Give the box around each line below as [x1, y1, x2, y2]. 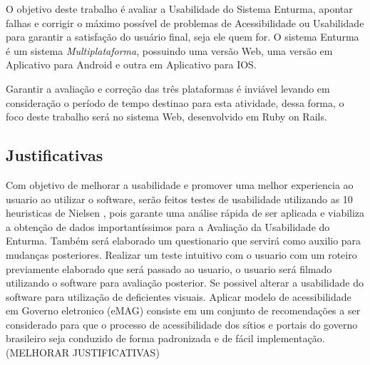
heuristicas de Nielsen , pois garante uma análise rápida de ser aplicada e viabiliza [6, 205, 365, 220]
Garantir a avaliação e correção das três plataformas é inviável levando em [6, 81, 330, 96]
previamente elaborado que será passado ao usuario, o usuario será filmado [6, 261, 332, 276]
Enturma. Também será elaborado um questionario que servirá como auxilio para [6, 233, 361, 248]
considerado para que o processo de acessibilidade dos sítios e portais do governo [6, 317, 358, 331]
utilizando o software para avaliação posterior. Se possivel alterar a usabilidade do [6, 275, 364, 290]
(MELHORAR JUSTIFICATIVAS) [6, 345, 160, 360]
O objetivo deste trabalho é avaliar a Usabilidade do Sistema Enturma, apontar [6, 1, 353, 16]
